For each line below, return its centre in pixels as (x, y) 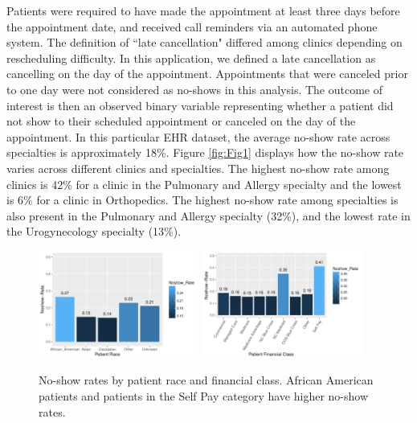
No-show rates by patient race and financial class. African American (206, 380)
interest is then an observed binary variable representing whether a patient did (200, 105)
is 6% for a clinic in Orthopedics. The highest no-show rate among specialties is (202, 200)
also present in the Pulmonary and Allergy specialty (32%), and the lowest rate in (208, 215)
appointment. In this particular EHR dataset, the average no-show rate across (198, 136)
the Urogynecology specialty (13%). (94, 231)
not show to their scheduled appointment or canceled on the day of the (181, 121)
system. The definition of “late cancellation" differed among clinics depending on (204, 42)
